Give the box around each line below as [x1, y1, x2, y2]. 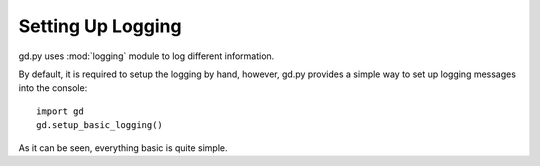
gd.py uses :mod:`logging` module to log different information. [18, 50, 275, 62]
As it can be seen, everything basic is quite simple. [18, 141, 228, 154]
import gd [36, 105, 84, 117]
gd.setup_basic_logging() [36, 120, 164, 131]
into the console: [18, 82, 88, 94]
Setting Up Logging [18, 15, 182, 37]
